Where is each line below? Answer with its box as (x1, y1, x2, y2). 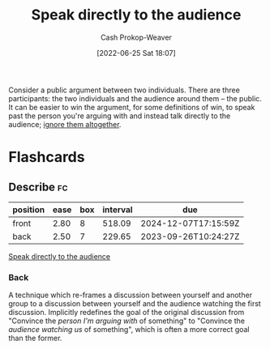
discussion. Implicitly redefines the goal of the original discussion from (8, 308, 245, 317)
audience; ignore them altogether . (8, 119, 122, 129)
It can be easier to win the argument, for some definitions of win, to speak (8, 102, 255, 112)
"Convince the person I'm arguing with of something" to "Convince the (8, 316, 246, 326)
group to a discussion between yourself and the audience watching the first (8, 299, 261, 309)
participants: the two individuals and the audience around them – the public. (8, 93, 262, 103)
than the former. (8, 334, 62, 343)
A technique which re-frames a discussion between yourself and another (8, 290, 253, 300)
